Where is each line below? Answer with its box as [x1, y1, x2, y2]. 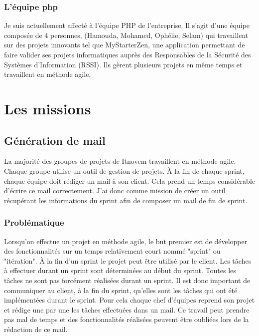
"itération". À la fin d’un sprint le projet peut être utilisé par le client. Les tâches [4, 255, 252, 266]
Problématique [4, 216, 64, 229]
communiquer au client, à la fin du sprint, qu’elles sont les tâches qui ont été [4, 285, 238, 295]
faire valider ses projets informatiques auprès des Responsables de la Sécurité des [4, 49, 251, 59]
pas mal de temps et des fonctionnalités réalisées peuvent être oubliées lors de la [4, 314, 249, 325]
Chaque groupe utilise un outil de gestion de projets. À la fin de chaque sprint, [4, 165, 245, 176]
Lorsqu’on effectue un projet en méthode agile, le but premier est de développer [4, 236, 248, 246]
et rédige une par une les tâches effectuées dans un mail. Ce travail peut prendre [4, 304, 250, 315]
